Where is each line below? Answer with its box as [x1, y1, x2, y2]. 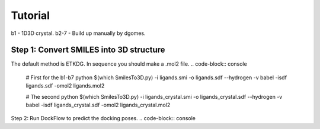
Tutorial [11, 9, 50, 22]
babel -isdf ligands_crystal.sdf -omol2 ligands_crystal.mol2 [25, 101, 171, 109]
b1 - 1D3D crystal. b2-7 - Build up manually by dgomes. [11, 30, 146, 37]
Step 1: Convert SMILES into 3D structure [11, 45, 165, 55]
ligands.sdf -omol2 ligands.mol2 [25, 82, 105, 89]
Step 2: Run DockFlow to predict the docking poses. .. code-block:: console [11, 115, 196, 122]
